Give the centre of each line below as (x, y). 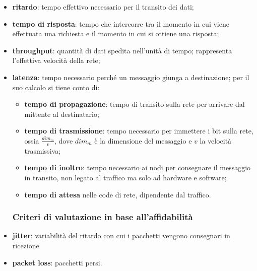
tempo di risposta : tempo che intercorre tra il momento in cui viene (121, 23)
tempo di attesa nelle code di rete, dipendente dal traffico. (118, 194)
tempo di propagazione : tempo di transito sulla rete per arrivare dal (135, 104)
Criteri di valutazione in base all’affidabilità (103, 217)
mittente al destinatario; (62, 114)
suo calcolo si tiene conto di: (56, 87)
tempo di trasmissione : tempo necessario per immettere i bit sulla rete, (139, 131)
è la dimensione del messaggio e (143, 140)
